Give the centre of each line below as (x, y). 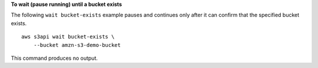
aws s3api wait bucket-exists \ (68, 37)
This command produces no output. (54, 58)
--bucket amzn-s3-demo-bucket (77, 45)
